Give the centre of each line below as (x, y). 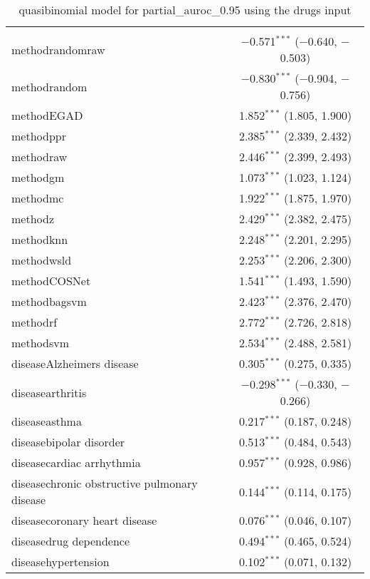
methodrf (35, 322)
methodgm (38, 177)
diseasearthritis (49, 392)
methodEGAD (47, 115)
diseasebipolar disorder (68, 442)
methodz (33, 219)
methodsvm (40, 343)
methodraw (39, 157)
